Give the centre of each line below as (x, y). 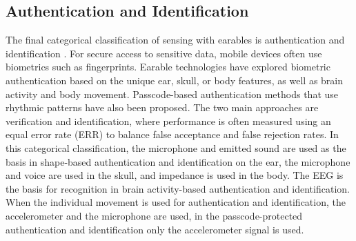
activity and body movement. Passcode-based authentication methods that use (172, 94)
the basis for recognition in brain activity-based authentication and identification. (178, 188)
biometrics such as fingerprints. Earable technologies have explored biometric (168, 67)
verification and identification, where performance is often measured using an (168, 120)
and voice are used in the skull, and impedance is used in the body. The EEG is (175, 175)
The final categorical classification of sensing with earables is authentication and (175, 40)
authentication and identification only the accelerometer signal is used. (155, 229)
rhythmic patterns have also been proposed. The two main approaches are (162, 107)
